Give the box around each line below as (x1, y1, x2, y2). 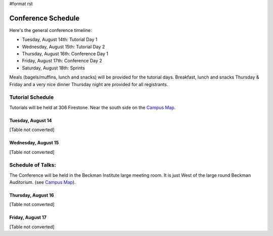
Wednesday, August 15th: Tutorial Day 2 (22, 44, 105, 50)
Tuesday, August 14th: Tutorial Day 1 (22, 36, 98, 43)
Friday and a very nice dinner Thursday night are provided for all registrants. (9, 81, 168, 87)
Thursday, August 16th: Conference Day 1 (22, 51, 109, 57)
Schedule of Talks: (9, 162, 57, 169)
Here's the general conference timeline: (9, 27, 92, 33)
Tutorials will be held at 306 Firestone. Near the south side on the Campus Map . (9, 104, 176, 110)
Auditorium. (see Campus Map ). (9, 179, 76, 185)
